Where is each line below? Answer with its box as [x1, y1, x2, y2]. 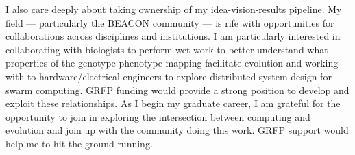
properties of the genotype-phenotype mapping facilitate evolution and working [5, 56, 339, 70]
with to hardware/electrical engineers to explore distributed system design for [5, 69, 332, 83]
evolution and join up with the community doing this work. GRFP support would [5, 123, 349, 137]
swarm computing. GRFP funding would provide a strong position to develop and [5, 82, 350, 97]
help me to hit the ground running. [5, 136, 153, 150]
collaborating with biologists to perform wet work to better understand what [5, 42, 328, 56]
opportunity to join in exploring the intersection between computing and [5, 109, 310, 123]
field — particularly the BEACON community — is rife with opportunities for [5, 15, 334, 29]
